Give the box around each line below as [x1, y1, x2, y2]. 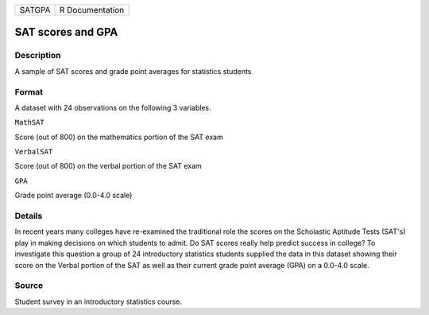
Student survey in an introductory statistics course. [14, 297, 183, 306]
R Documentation [60, 5, 125, 15]
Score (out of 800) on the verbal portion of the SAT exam [14, 161, 202, 171]
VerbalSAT [14, 147, 53, 157]
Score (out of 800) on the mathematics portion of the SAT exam [14, 132, 224, 142]
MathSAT [14, 118, 45, 127]
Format [14, 86, 44, 97]
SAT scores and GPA [14, 25, 118, 39]
